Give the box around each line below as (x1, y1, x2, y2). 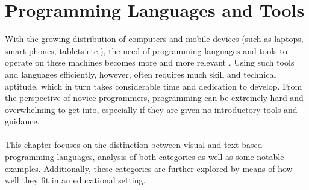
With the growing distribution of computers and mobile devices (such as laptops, (5, 32, 304, 45)
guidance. (5, 115, 40, 127)
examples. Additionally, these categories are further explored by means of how (5, 162, 293, 174)
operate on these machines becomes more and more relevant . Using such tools (5, 56, 295, 69)
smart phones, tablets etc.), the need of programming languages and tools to (5, 44, 287, 57)
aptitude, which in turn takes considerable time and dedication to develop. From (5, 79, 302, 92)
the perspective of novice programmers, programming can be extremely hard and (5, 91, 304, 104)
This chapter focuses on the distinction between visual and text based (5, 138, 263, 151)
